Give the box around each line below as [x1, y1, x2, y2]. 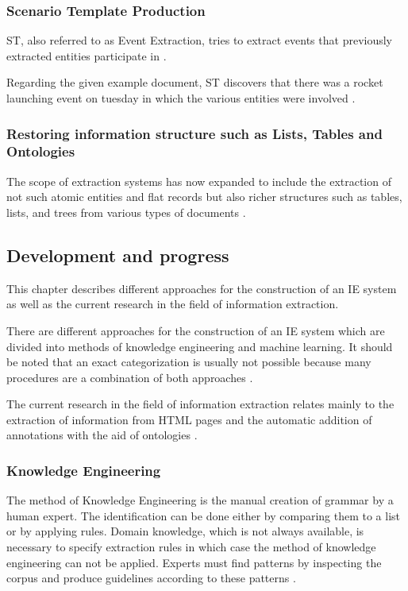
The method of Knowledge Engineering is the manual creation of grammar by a [6, 492, 394, 508]
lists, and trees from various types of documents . [6, 203, 246, 220]
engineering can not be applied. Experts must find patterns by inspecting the [6, 554, 382, 570]
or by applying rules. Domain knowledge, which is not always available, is [6, 523, 364, 539]
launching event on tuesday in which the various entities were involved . [6, 90, 356, 106]
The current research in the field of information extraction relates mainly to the [6, 396, 395, 412]
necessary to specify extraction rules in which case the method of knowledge [6, 539, 376, 555]
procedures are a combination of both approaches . [6, 369, 253, 385]
